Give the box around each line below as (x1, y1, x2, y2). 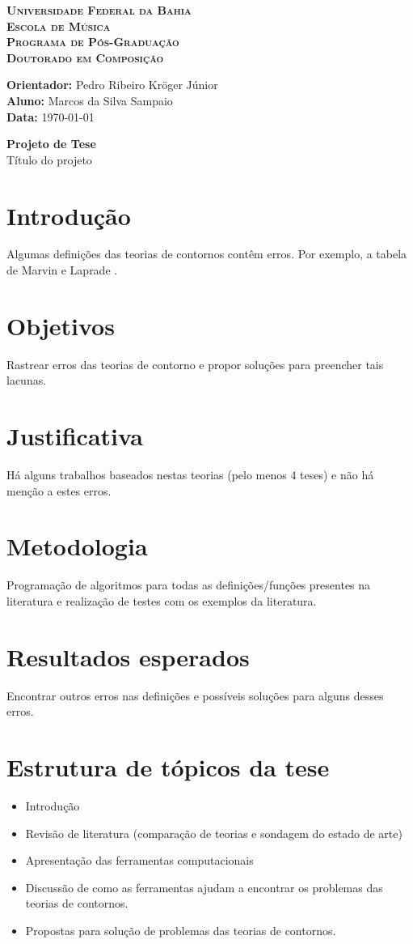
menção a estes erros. (6, 482, 112, 499)
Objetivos (6, 308, 115, 342)
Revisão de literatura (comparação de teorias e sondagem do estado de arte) (25, 824, 402, 841)
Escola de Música (6, 17, 111, 34)
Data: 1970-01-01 (6, 108, 95, 125)
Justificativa (6, 419, 143, 453)
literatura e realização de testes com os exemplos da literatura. (6, 593, 317, 609)
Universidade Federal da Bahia (6, 2, 192, 18)
